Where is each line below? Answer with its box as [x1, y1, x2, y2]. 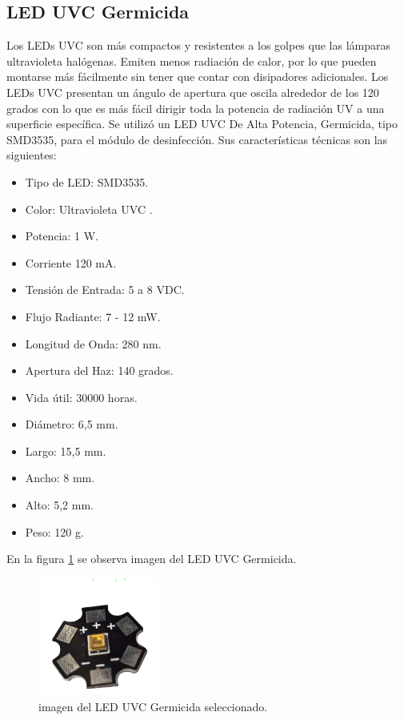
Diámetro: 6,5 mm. [25, 416, 118, 432]
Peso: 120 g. [25, 523, 84, 540]
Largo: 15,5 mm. [25, 442, 106, 459]
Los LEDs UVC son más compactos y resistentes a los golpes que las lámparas [6, 37, 391, 54]
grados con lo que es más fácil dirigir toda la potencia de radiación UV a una [6, 99, 385, 116]
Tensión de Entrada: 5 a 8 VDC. [25, 281, 185, 298]
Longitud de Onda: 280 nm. [25, 335, 162, 352]
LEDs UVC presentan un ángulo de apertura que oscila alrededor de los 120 [6, 83, 379, 100]
